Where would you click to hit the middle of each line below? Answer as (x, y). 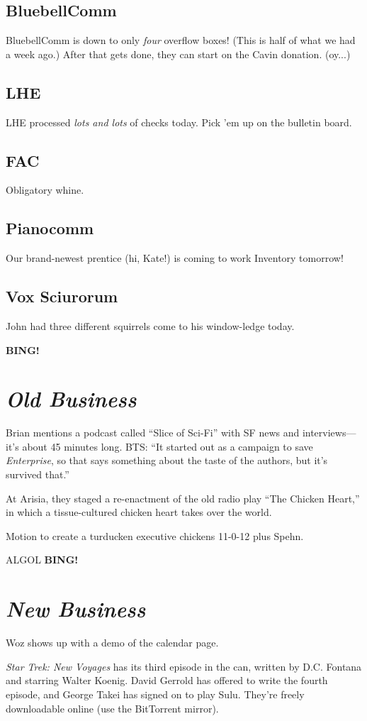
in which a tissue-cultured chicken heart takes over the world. (139, 512)
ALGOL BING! (42, 560)
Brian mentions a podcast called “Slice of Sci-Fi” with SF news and (153, 433)
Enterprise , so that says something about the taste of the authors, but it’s (167, 460)
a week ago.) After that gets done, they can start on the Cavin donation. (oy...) (178, 54)
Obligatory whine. (45, 190)
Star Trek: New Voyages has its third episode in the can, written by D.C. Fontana (184, 666)
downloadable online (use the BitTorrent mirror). (112, 708)
